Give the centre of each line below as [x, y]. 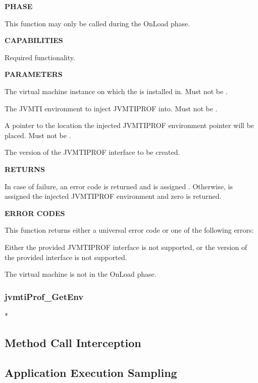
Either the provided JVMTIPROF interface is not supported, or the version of [126, 247]
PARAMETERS [34, 74]
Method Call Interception [73, 342]
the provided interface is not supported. [66, 257]
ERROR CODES [35, 213]
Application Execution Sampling [91, 372]
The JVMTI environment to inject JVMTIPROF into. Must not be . [111, 108]
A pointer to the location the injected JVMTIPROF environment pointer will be [130, 125]
